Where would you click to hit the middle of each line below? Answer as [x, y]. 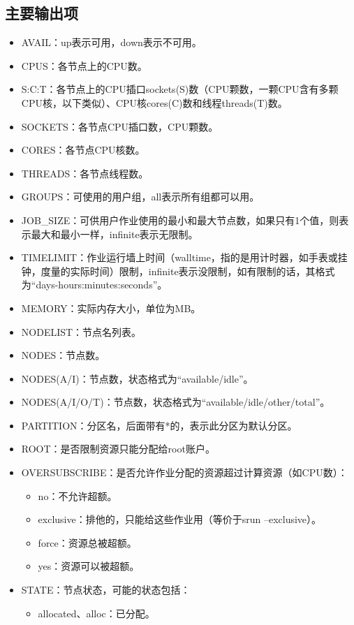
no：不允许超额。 [78, 495]
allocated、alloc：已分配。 [96, 613]
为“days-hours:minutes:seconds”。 [94, 285]
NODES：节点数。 [63, 355]
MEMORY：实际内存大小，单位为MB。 [111, 308]
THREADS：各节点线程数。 [85, 173]
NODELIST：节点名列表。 [81, 331]
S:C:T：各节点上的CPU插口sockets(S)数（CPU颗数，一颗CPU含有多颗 [180, 89]
